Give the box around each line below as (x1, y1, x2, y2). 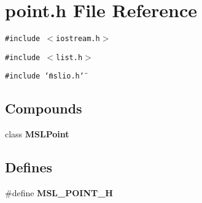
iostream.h (56, 34, 100, 44)
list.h (56, 53, 83, 62)
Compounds (5, 99, 82, 118)
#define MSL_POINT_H (5, 186, 113, 199)
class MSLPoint (5, 128, 69, 140)
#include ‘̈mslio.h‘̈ (5, 72, 84, 81)
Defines (5, 158, 53, 177)
